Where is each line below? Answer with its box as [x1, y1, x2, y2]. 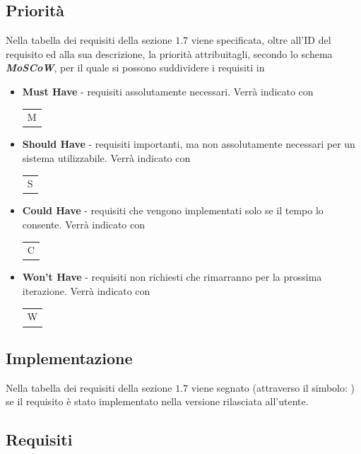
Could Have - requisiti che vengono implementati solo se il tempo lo [22, 203, 324, 218]
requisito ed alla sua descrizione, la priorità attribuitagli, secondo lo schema [6, 46, 333, 61]
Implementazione [6, 347, 133, 368]
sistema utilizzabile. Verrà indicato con [22, 151, 191, 165]
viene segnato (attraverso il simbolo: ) [191, 380, 355, 395]
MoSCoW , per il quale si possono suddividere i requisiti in [6, 60, 265, 75]
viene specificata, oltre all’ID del [191, 33, 331, 47]
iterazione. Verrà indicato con [22, 284, 150, 298]
